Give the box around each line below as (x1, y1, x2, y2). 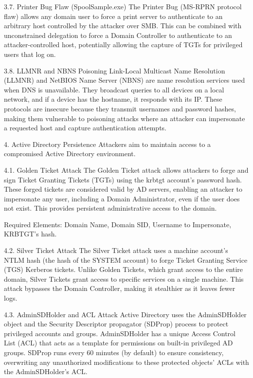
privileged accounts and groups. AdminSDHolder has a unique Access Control (4, 328, 235, 338)
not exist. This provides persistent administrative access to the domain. (4, 203, 217, 213)
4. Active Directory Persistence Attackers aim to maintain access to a (4, 139, 211, 149)
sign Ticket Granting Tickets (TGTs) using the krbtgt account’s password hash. (4, 174, 242, 184)
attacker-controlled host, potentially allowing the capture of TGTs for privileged (4, 39, 243, 50)
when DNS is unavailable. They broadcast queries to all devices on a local (4, 84, 224, 94)
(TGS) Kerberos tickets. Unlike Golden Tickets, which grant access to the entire (4, 264, 243, 274)
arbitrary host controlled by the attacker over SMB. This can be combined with (4, 20, 242, 31)
